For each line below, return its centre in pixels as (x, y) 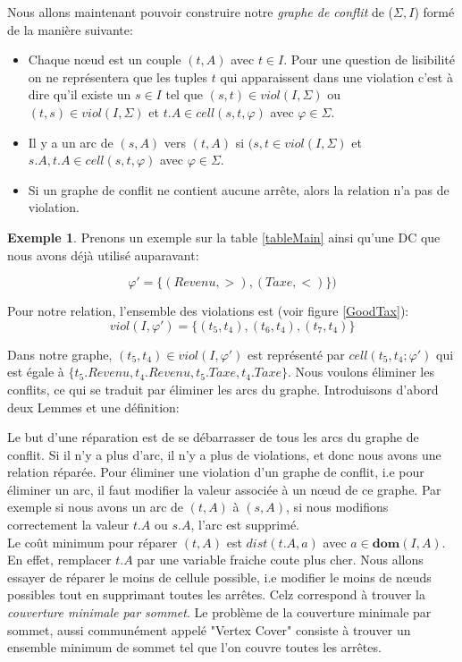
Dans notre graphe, (60, 354)
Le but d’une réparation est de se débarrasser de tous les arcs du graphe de (213, 437)
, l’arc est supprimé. (245, 525)
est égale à (36, 372)
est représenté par (296, 354)
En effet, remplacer (59, 560)
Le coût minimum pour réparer (92, 542)
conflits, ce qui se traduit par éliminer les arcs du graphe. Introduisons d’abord (223, 389)
